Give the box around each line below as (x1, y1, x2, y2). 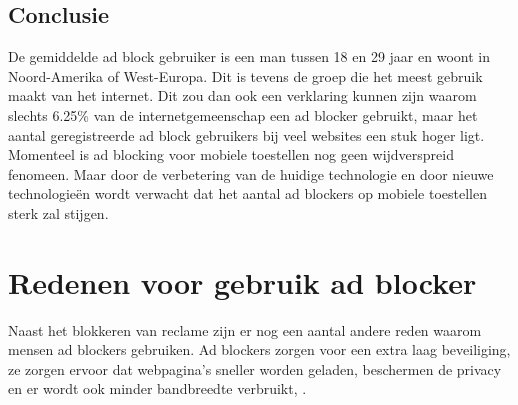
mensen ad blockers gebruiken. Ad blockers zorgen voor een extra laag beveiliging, (8, 339, 511, 360)
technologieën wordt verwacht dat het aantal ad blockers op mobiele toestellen (8, 183, 487, 204)
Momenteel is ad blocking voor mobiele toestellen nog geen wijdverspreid (8, 144, 454, 165)
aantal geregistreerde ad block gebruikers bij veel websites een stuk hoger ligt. (8, 124, 485, 145)
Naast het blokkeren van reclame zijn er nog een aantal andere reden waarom (8, 319, 482, 340)
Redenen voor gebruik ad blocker (8, 261, 477, 302)
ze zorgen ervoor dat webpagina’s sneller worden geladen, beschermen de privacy (8, 358, 502, 379)
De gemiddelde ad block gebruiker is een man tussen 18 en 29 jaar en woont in (8, 46, 490, 67)
